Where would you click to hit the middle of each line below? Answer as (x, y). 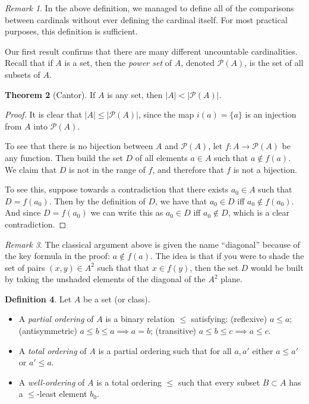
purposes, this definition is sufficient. (71, 31)
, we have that (181, 201)
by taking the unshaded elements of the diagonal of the (105, 279)
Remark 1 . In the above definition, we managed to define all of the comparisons (149, 8)
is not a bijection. (265, 169)
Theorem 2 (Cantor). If (50, 94)
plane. (231, 279)
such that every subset (219, 382)
